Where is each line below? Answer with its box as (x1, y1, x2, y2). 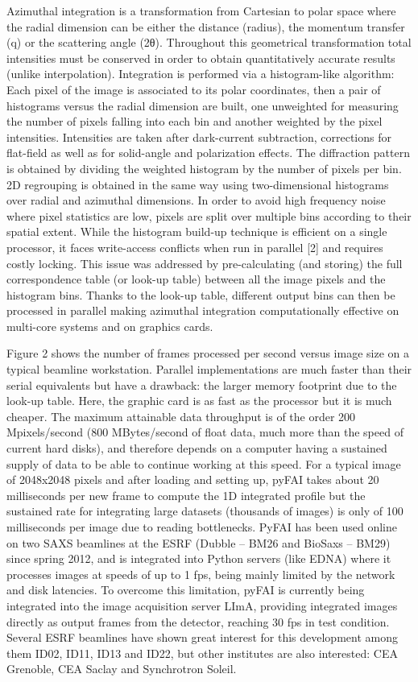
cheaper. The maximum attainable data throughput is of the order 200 (6, 407, 356, 424)
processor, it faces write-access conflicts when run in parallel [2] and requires (6, 238, 383, 255)
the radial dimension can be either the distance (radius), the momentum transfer (6, 18, 405, 35)
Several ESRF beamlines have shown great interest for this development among (6, 629, 398, 646)
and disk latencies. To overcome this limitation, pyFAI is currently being (6, 581, 365, 598)
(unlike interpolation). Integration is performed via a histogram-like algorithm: (6, 65, 395, 82)
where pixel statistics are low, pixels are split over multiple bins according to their (6, 207, 412, 224)
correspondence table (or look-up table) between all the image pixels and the (6, 271, 386, 287)
